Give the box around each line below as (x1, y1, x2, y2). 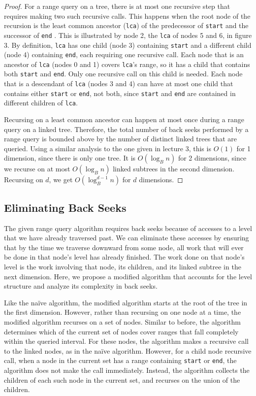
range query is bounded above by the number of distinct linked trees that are (4, 133, 237, 144)
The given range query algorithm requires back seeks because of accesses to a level (4, 223, 252, 233)
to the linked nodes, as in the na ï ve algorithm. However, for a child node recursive (4, 345, 252, 356)
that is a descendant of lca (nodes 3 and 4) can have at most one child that (4, 78, 233, 89)
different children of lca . (4, 98, 78, 108)
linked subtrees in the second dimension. (113, 164, 235, 174)
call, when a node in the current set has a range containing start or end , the (4, 355, 237, 365)
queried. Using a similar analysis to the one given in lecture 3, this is (4, 143, 211, 153)
